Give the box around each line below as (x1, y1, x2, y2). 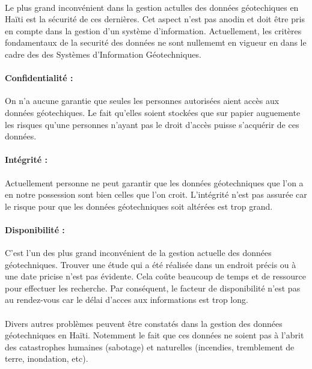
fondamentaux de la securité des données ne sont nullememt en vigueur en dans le (5, 36, 307, 49)
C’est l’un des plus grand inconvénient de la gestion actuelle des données (5, 246, 272, 259)
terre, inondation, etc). (5, 352, 88, 365)
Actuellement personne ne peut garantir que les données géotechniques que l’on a (5, 176, 304, 189)
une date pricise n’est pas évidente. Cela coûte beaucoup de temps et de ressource (5, 270, 307, 282)
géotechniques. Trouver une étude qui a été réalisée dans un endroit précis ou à (5, 258, 296, 270)
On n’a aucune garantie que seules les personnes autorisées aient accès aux (5, 94, 280, 107)
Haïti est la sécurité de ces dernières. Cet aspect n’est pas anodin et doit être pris (5, 13, 305, 25)
